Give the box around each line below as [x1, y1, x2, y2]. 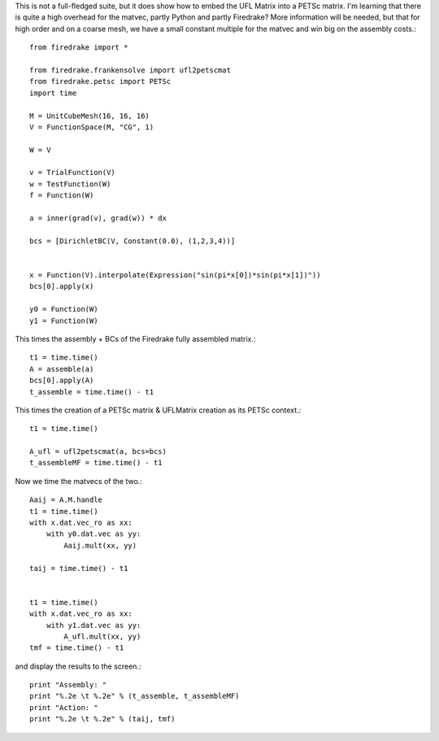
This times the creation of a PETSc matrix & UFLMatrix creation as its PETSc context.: [15, 405, 302, 415]
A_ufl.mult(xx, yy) [63, 631, 141, 641]
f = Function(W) [29, 191, 94, 200]
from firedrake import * [29, 43, 128, 52]
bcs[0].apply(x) [29, 281, 94, 291]
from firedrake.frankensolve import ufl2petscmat [29, 65, 232, 75]
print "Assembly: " [29, 680, 107, 690]
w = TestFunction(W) [29, 179, 111, 189]
